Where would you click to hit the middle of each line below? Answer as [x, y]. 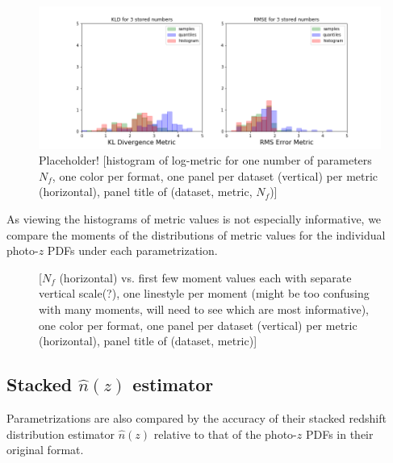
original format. [45, 450]
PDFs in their [339, 434]
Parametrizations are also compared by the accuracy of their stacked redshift [196, 417]
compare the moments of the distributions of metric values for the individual [196, 234]
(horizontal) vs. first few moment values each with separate [205, 277]
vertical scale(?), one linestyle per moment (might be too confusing [204, 293]
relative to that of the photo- [225, 434]
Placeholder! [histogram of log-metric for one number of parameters [205, 160]
